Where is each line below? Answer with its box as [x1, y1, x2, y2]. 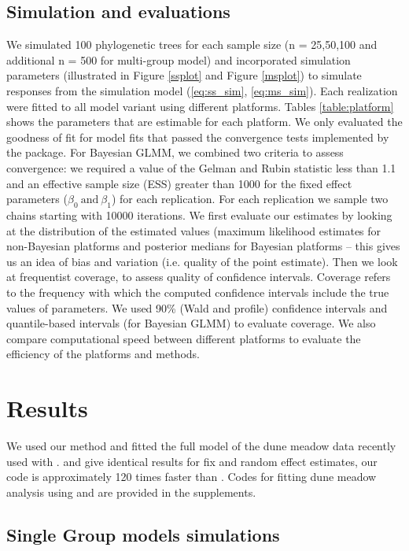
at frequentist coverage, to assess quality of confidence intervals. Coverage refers [6, 268, 391, 285]
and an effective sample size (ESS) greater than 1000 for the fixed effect [6, 175, 352, 191]
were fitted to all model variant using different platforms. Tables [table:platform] [6, 98, 394, 114]
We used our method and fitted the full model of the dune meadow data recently [6, 438, 396, 453]
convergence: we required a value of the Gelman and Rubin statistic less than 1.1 [6, 159, 396, 176]
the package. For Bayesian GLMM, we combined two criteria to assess [6, 144, 344, 161]
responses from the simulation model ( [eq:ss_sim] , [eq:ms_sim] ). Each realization [6, 82, 398, 98]
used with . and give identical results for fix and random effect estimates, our [6, 453, 378, 469]
